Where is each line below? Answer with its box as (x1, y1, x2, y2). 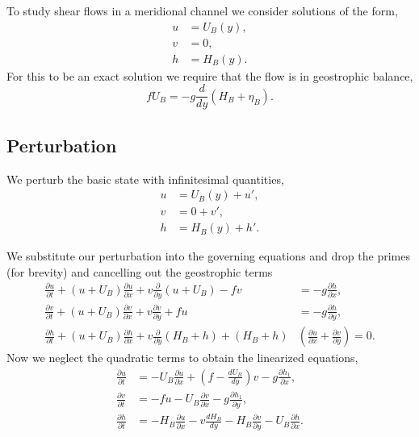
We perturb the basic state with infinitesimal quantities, (6, 170, 284, 187)
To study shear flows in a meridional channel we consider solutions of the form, (6, 2, 398, 19)
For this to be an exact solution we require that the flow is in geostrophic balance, (6, 67, 413, 84)
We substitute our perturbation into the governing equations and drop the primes (6, 248, 410, 264)
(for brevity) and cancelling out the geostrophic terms (6, 263, 273, 280)
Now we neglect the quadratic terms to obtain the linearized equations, (6, 349, 358, 366)
